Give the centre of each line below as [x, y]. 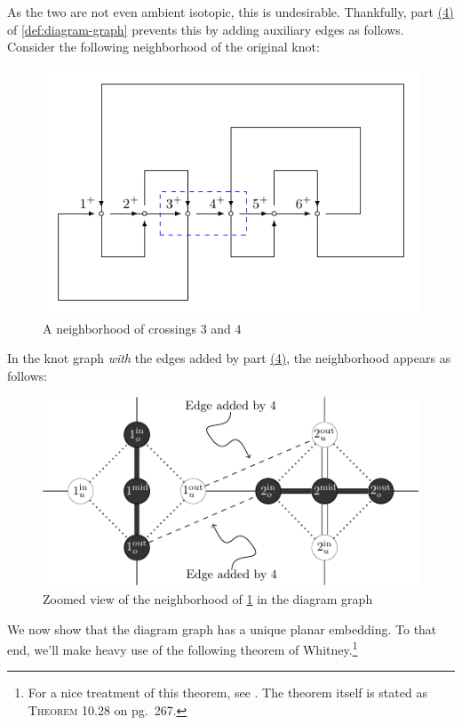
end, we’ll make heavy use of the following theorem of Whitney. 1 [183, 648]
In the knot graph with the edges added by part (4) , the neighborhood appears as [229, 358]
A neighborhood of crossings [119, 328]
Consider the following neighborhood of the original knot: [163, 47]
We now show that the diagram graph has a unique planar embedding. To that [222, 628]
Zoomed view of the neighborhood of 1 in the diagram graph [208, 598]
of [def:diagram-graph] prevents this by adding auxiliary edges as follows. [206, 29]
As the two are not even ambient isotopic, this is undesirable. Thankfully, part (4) [231, 12]
